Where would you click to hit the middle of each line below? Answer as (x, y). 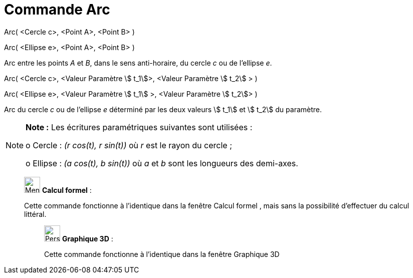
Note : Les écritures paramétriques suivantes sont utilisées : (139, 127)
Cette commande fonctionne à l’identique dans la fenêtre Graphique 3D (162, 254)
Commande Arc (57, 10)
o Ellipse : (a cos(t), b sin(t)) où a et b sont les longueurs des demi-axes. (162, 163)
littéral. (35, 214)
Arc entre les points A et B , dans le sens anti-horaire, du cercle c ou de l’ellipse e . (138, 63)
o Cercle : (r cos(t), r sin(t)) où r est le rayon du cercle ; (129, 145)
